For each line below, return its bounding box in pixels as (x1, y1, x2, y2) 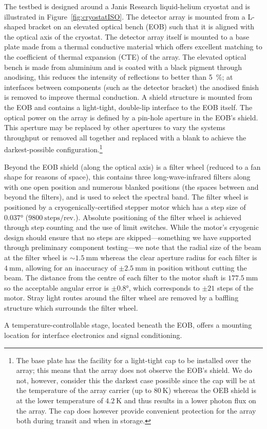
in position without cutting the (149, 262, 247, 273)
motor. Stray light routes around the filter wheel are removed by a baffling (4, 292, 239, 303)
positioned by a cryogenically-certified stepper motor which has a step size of (4, 201, 246, 212)
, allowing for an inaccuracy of (21, 262, 117, 273)
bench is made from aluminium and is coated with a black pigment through (4, 61, 242, 72)
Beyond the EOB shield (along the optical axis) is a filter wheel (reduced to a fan (4, 161, 261, 172)
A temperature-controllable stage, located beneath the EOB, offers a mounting (4, 319, 252, 330)
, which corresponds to (128, 282, 200, 293)
